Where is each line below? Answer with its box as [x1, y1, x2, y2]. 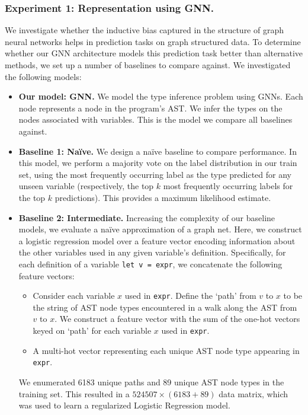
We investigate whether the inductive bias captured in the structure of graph [5, 24, 284, 36]
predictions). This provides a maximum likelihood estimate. [54, 191, 271, 203]
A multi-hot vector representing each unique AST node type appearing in [33, 344, 300, 356]
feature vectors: [18, 269, 75, 282]
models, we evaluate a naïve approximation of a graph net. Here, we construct [18, 223, 302, 235]
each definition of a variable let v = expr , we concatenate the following [18, 257, 283, 270]
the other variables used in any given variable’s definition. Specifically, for [18, 246, 286, 258]
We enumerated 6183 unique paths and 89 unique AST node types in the [18, 375, 284, 388]
